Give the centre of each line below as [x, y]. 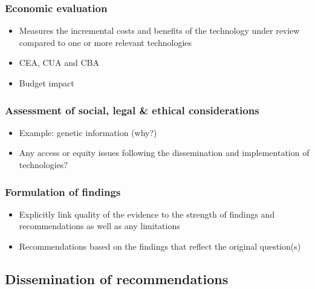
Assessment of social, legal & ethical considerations [132, 110]
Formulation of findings [63, 191]
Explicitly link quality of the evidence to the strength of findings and [147, 214]
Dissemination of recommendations [117, 278]
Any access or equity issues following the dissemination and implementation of [164, 153]
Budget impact [47, 83]
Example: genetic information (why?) [88, 132]
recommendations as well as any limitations [99, 226]
